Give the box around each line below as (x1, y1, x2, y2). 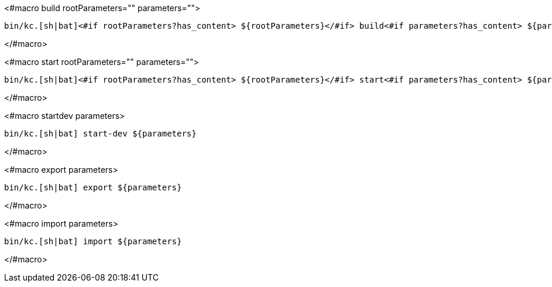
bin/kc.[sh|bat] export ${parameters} (4, 183, 182, 192)
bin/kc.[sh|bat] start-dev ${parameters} (4, 129, 197, 138)
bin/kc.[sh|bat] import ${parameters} (4, 237, 182, 246)
